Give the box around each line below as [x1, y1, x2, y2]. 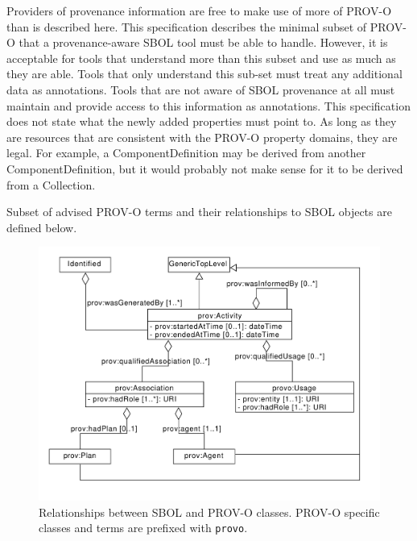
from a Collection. [6, 176, 96, 193]
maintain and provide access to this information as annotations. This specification [6, 97, 411, 114]
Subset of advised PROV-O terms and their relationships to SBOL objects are [6, 203, 392, 220]
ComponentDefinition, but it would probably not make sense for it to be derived [6, 160, 403, 177]
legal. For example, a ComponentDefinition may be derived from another [6, 144, 366, 161]
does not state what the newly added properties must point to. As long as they [6, 113, 397, 130]
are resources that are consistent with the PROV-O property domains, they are [6, 128, 398, 145]
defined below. [6, 218, 77, 235]
